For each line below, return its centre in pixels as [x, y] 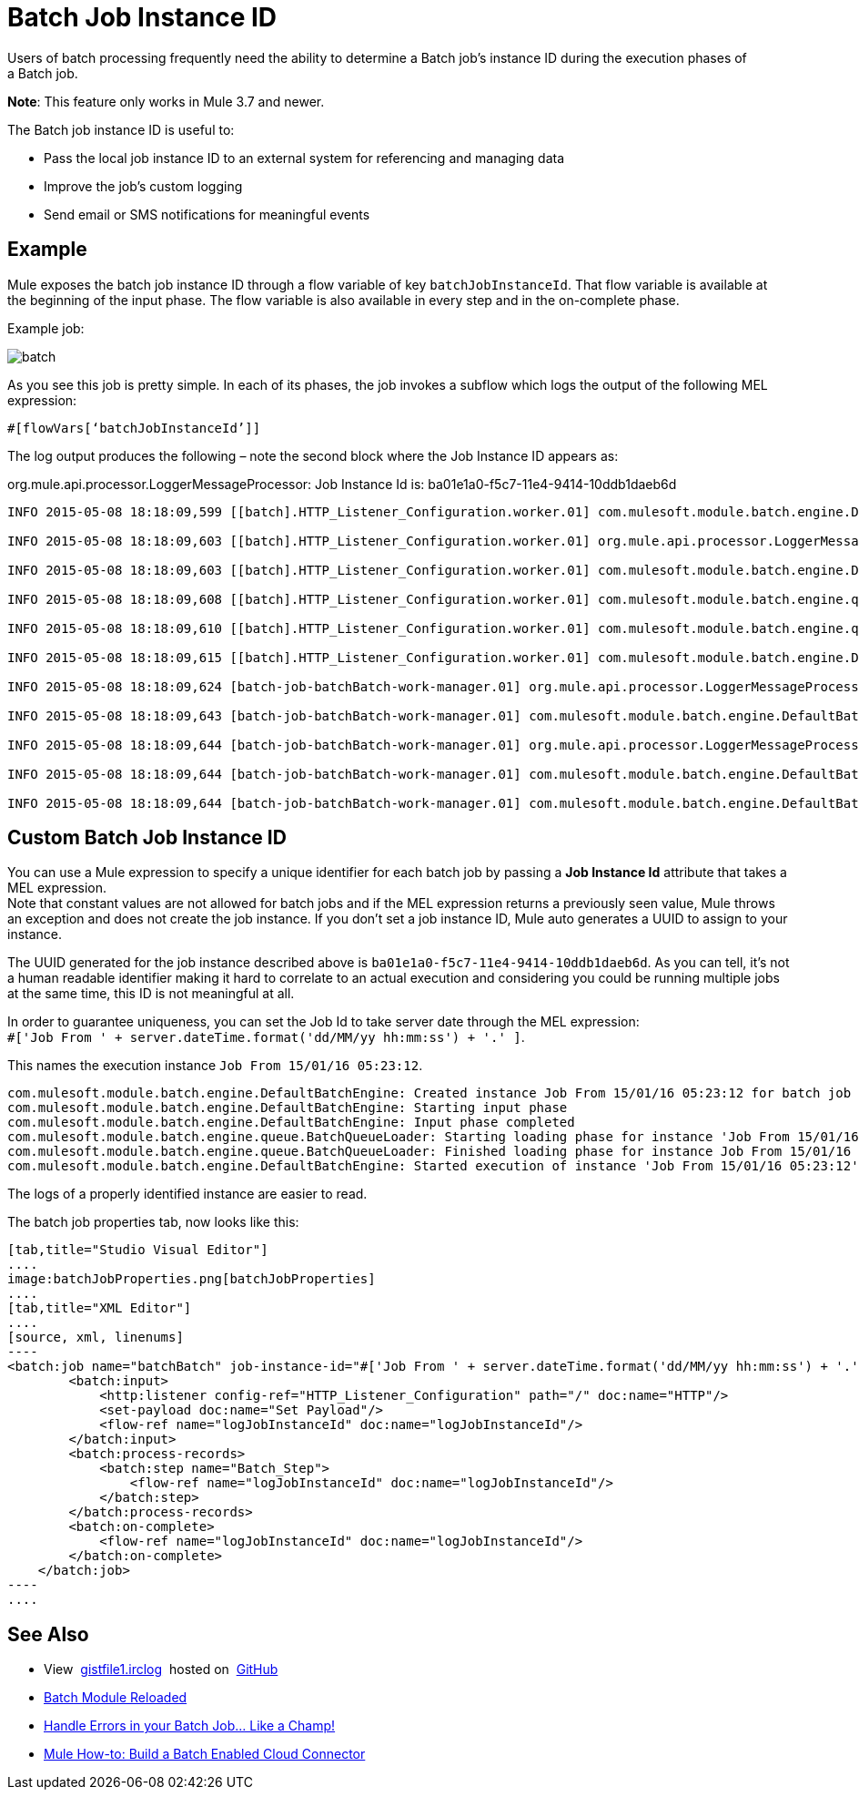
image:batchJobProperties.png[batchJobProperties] [192, 1279]
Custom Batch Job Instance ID [147, 838]
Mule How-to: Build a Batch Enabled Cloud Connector [205, 1754]
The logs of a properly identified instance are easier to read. [187, 1194]
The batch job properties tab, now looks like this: [153, 1222]
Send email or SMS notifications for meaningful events [207, 214]
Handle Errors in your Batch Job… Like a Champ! [190, 1726]
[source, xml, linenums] [96, 1338]
